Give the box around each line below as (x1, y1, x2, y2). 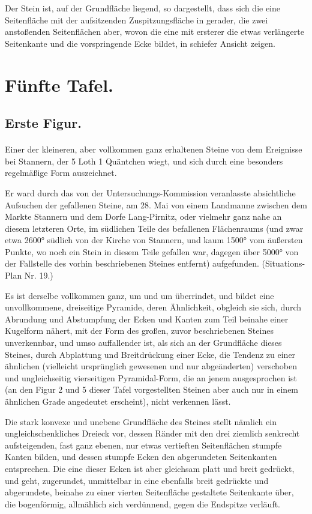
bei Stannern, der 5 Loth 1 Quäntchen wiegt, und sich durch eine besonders (5, 154, 283, 167)
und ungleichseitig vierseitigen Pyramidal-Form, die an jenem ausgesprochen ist (5, 371, 298, 384)
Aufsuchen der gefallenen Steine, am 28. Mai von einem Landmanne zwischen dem (5, 198, 307, 211)
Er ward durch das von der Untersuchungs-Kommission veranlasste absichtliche (5, 186, 296, 199)
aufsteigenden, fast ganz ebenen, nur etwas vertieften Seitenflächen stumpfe (5, 438, 282, 451)
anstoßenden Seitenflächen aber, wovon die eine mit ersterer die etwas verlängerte (5, 25, 304, 38)
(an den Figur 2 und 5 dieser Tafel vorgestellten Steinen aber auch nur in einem (5, 383, 299, 396)
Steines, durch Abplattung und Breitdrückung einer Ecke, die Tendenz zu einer (5, 348, 296, 360)
